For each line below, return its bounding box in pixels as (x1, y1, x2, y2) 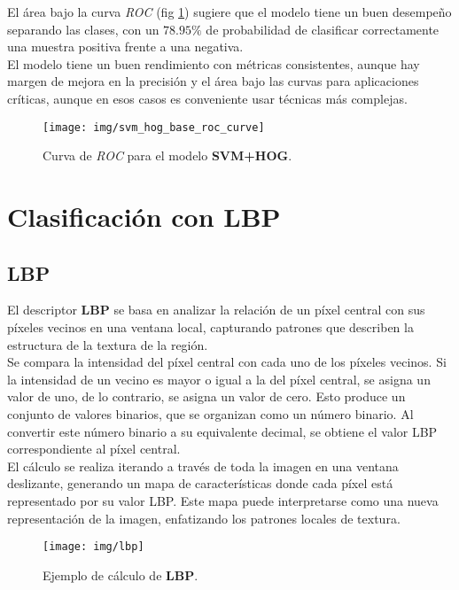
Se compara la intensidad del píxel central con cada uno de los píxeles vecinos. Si (7, 353, 447, 371)
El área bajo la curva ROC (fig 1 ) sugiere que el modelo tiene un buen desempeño (7, 3, 452, 20)
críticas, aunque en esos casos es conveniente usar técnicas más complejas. (7, 89, 408, 107)
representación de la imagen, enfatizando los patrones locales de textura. (7, 508, 401, 527)
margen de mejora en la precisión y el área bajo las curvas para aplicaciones (7, 72, 419, 90)
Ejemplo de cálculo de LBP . (43, 565, 198, 584)
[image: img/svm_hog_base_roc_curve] (43, 120, 265, 134)
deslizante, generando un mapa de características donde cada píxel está (7, 474, 393, 493)
